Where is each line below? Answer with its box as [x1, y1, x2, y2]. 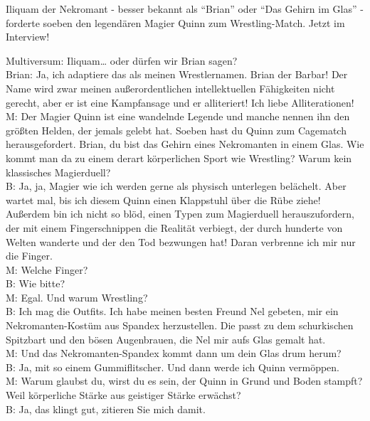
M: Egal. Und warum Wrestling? [6, 289, 148, 304]
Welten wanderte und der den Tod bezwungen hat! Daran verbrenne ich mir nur [6, 234, 356, 249]
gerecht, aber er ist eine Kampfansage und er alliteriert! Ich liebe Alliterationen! [6, 95, 354, 110]
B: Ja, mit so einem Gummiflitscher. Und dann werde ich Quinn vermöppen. [6, 359, 339, 374]
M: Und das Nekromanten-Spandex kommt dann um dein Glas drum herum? [6, 346, 342, 361]
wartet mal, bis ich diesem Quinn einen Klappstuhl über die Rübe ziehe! [6, 192, 321, 207]
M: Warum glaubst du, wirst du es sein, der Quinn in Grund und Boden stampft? [6, 373, 363, 388]
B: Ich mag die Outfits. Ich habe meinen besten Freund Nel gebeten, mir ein [6, 304, 339, 319]
